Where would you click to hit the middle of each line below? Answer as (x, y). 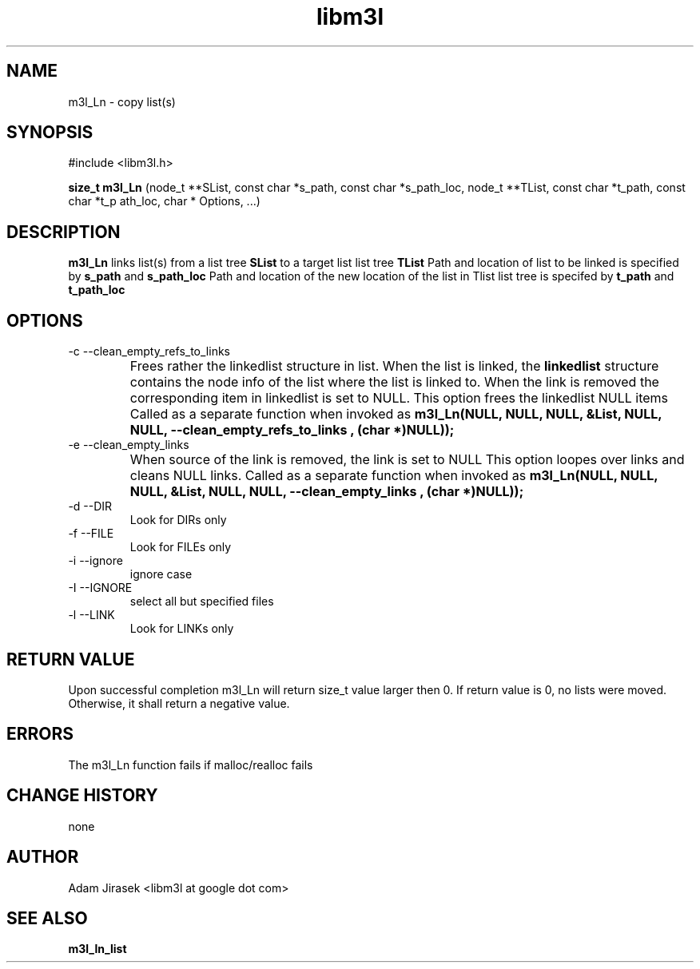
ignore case (161, 574)
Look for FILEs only (181, 547)
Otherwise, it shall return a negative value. (179, 703)
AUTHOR (43, 857)
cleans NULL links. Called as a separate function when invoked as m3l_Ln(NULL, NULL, (394, 476)
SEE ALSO (47, 918)
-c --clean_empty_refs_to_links (149, 351)
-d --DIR (90, 506)
